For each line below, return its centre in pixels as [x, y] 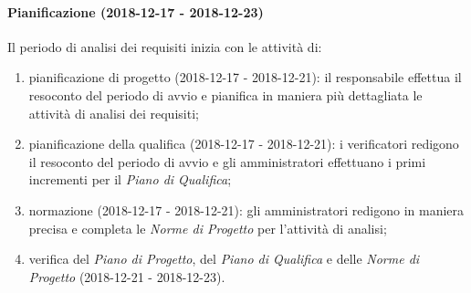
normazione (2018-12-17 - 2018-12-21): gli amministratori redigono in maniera [246, 209]
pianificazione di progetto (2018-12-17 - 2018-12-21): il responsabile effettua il [245, 77]
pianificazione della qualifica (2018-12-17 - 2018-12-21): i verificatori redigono [244, 144]
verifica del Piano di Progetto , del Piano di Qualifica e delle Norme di [224, 259]
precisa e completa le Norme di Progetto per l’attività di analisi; [208, 228]
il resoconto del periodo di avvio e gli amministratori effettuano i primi [227, 161]
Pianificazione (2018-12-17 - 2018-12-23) [136, 11]
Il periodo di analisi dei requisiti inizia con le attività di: [165, 46]
